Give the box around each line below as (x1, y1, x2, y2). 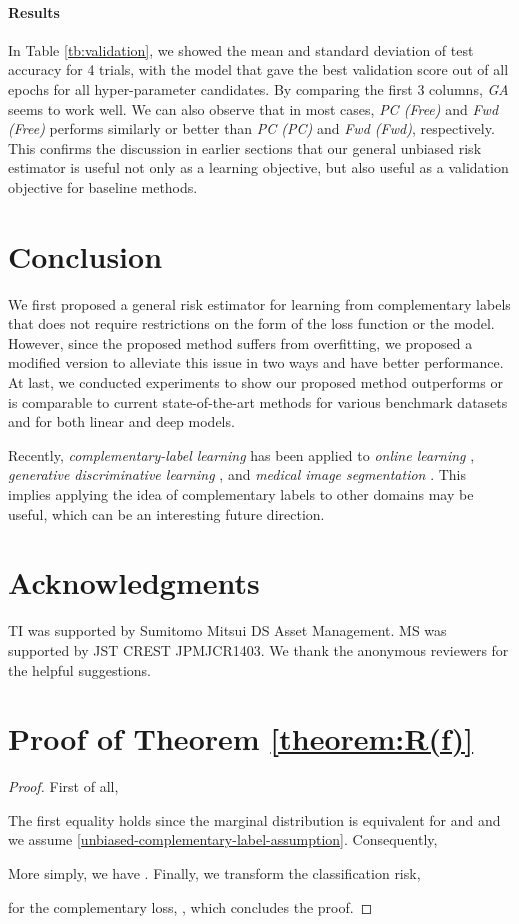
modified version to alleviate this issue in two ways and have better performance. (8, 352, 504, 373)
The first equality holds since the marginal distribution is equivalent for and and (8, 809, 501, 830)
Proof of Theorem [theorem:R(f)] (8, 718, 474, 759)
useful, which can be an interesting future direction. (8, 503, 325, 524)
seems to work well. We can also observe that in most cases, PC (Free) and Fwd (8, 98, 499, 119)
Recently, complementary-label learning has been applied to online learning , (8, 444, 475, 465)
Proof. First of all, (8, 776, 119, 797)
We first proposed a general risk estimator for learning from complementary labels (8, 293, 511, 314)
